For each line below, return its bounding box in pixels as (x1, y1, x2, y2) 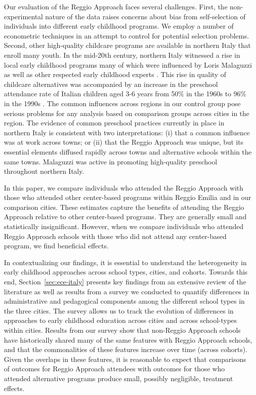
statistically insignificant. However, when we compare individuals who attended (4, 221, 244, 232)
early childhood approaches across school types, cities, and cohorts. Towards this (4, 267, 248, 277)
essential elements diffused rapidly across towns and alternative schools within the (4, 146, 252, 157)
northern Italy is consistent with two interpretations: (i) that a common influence (4, 127, 250, 137)
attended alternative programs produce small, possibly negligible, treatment (4, 373, 233, 383)
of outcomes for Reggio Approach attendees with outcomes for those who (4, 363, 225, 374)
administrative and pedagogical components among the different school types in (4, 296, 245, 306)
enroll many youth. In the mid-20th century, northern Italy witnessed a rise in (4, 49, 240, 60)
